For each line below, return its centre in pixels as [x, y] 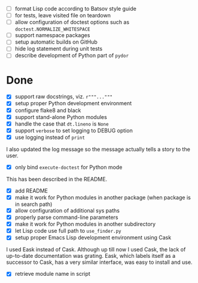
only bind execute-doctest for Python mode [68, 167]
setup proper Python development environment [73, 104]
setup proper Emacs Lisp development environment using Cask [93, 238]
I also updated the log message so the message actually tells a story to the [98, 149]
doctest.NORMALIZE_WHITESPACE [53, 29]
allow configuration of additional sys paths [67, 211]
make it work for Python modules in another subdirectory [85, 224]
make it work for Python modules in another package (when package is [103, 197]
